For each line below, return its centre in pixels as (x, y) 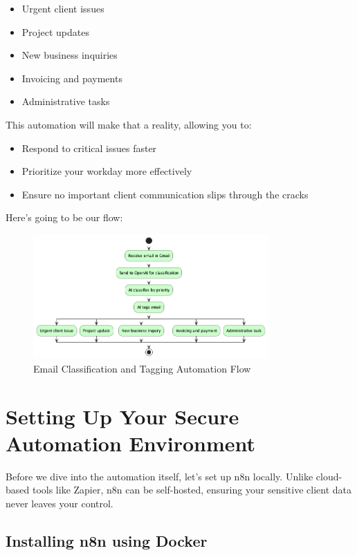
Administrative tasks (66, 101)
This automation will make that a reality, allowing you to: (129, 124)
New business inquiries (70, 55)
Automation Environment (131, 443)
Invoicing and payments (72, 78)
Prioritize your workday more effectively (107, 171)
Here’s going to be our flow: (64, 217)
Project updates (55, 31)
